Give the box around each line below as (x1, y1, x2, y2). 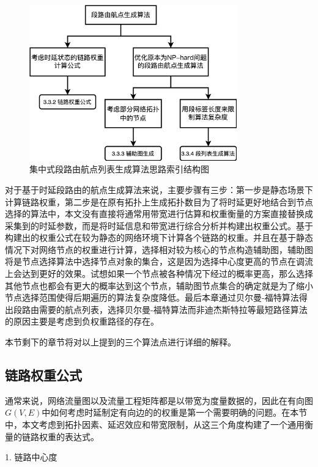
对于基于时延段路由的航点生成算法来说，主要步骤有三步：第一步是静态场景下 (5, 183, 313, 196)
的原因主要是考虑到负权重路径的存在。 (5, 315, 159, 328)
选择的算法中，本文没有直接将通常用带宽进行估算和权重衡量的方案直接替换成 (5, 207, 313, 220)
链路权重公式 (5, 366, 82, 384)
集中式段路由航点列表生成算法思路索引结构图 (29, 163, 209, 175)
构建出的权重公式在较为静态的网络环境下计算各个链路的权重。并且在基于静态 (5, 231, 313, 244)
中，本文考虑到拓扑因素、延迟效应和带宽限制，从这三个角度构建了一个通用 (5, 418, 305, 431)
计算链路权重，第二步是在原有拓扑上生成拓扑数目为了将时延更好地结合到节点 (5, 195, 313, 208)
